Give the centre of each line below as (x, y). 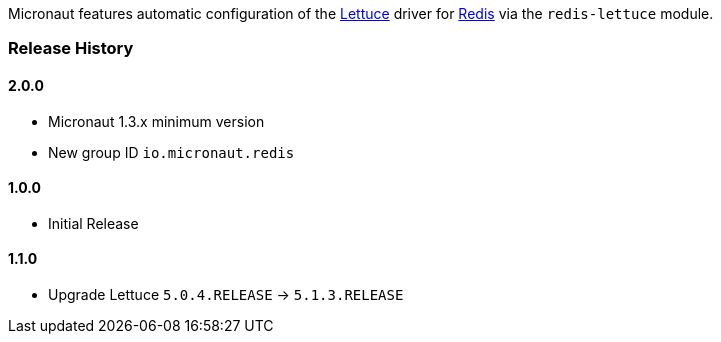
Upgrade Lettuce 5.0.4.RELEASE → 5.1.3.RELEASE (226, 295)
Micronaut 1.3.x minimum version (156, 121)
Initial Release (93, 223)
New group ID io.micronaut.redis (171, 152)
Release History (71, 48)
